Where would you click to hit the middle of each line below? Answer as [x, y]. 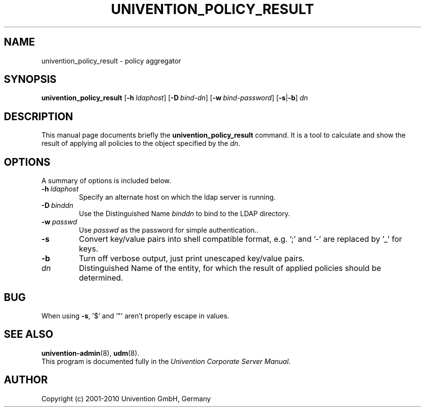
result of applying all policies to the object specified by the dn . [141, 143]
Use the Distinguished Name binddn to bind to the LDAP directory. [184, 214]
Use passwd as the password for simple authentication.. [169, 230]
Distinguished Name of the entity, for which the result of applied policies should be [230, 268]
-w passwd [59, 222]
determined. [101, 278]
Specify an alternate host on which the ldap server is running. [177, 197]
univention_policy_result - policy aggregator [111, 61]
